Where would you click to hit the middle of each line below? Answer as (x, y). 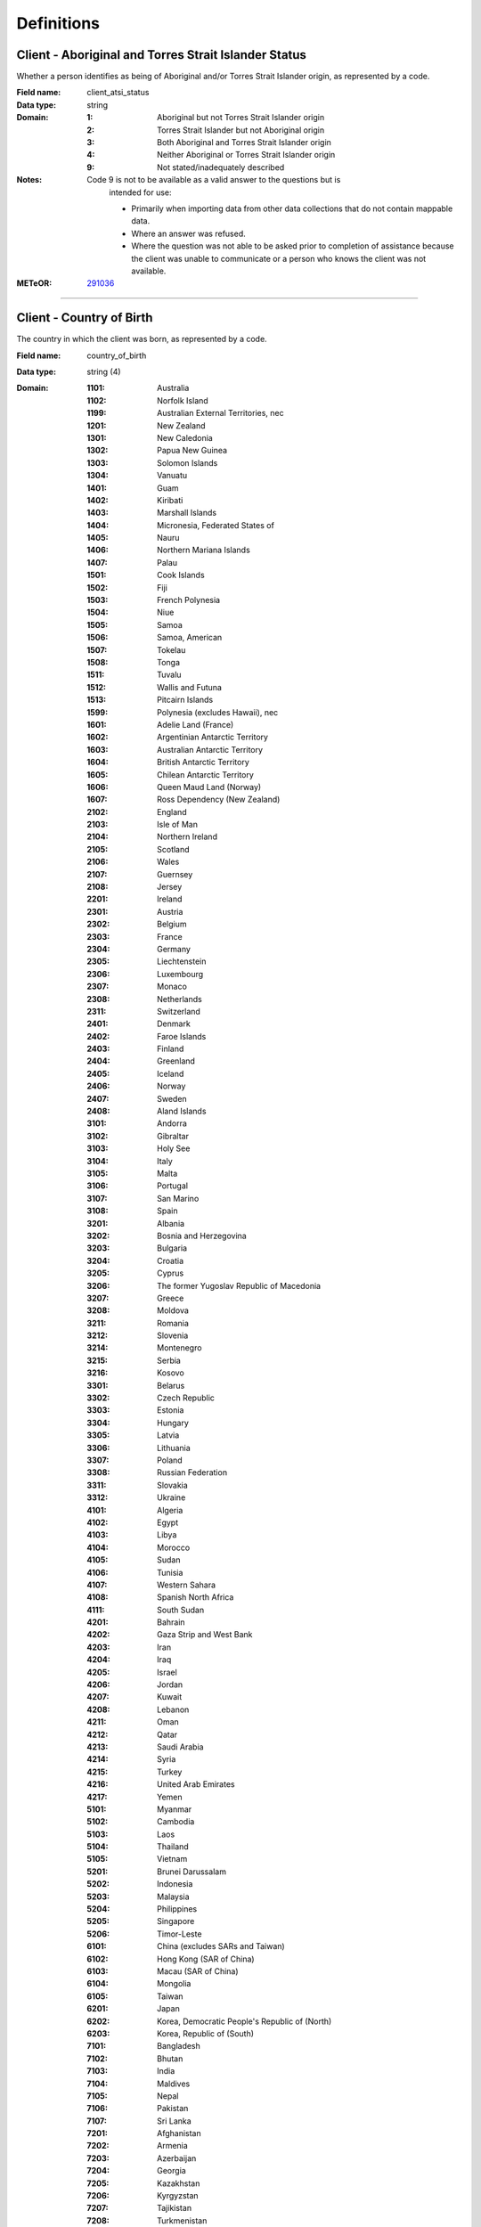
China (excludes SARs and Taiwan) (221, 1946)
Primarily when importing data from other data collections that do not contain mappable (292, 208)
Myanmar (175, 1809)
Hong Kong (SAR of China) (206, 1959)
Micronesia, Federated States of (216, 525)
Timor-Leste (179, 1934)
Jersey (170, 887)
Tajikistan (174, 2208)
